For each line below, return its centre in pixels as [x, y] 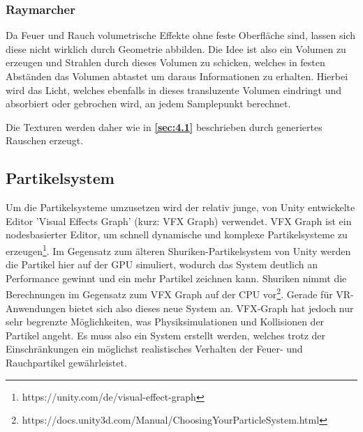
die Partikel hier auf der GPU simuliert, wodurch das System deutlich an [162, 264]
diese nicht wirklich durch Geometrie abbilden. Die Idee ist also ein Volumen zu [176, 48]
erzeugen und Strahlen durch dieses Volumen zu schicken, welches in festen [165, 62]
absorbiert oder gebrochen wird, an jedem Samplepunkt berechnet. [148, 103]
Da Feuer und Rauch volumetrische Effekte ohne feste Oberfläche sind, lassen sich [181, 35]
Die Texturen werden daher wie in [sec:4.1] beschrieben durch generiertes [164, 126]
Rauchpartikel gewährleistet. [66, 363]
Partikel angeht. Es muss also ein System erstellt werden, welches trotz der [165, 335]
